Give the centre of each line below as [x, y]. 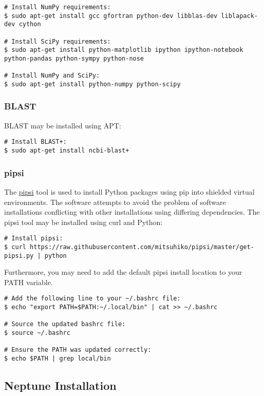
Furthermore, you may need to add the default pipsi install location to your [123, 272]
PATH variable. [29, 282]
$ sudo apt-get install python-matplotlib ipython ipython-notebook [124, 50]
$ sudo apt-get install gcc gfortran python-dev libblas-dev [111, 16]
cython [30, 24]
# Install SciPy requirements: [58, 41]
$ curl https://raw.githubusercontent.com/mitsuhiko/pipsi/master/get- [129, 247]
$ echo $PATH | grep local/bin [58, 359]
